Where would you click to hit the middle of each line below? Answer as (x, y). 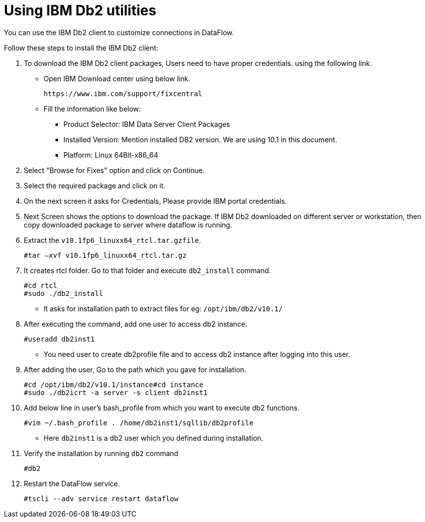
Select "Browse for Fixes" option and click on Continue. (114, 170)
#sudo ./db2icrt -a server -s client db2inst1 (116, 392)
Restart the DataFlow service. (72, 483)
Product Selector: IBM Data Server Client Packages (147, 124)
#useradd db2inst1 (59, 339)
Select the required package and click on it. (95, 185)
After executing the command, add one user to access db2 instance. (136, 324)
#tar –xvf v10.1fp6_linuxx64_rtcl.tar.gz (105, 255)
